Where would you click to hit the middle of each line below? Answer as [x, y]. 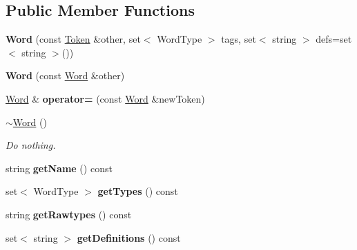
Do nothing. [31, 145]
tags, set [239, 39]
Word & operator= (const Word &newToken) [105, 98]
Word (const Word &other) [65, 75]
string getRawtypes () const [69, 214]
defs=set [334, 39]
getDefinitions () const [129, 237]
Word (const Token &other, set [73, 39]
